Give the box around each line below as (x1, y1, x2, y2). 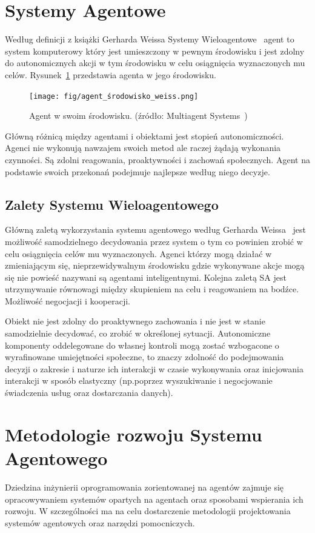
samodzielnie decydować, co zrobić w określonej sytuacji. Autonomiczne (5, 327, 271, 340)
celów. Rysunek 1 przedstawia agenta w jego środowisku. (5, 68, 216, 81)
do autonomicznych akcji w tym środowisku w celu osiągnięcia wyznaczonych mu (5, 56, 305, 69)
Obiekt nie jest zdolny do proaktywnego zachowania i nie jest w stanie (5, 315, 265, 327)
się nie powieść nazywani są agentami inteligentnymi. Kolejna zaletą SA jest (5, 270, 287, 283)
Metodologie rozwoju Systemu (5, 421, 262, 446)
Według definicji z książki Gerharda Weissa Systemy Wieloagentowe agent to (5, 33, 294, 45)
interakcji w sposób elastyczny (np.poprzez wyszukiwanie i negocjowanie (5, 374, 273, 387)
